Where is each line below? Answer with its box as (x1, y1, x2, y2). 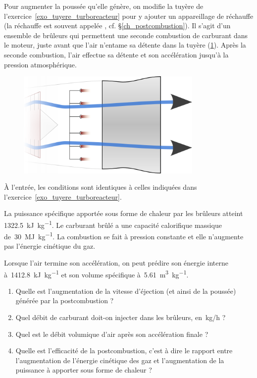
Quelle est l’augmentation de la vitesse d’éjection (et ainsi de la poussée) (15, 285, 236, 296)
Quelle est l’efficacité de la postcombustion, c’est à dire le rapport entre (15, 345, 233, 356)
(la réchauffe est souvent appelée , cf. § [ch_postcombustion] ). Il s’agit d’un (4, 20, 231, 31)
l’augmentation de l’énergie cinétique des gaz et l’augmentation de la (15, 355, 224, 365)
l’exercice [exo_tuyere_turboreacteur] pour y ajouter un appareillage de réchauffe (4, 10, 254, 21)
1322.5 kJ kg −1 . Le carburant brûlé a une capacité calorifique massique (4, 218, 222, 230)
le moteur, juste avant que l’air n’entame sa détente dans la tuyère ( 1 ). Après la (4, 40, 246, 50)
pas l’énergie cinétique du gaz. (4, 241, 96, 251)
